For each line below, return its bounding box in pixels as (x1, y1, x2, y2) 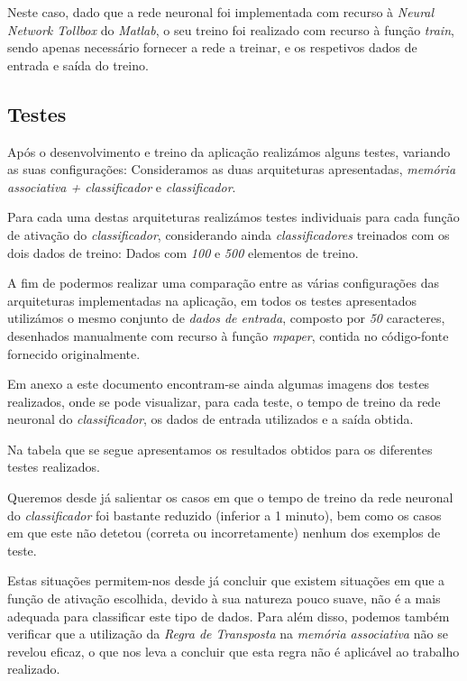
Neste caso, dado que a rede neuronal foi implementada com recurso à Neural (7, 3, 435, 21)
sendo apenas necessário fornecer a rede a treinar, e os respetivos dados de (7, 38, 417, 57)
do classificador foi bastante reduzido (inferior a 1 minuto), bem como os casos (7, 505, 442, 524)
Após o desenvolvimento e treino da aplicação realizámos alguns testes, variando (7, 142, 451, 161)
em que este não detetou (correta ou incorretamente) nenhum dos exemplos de (7, 523, 441, 542)
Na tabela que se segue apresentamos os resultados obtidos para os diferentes (7, 439, 433, 458)
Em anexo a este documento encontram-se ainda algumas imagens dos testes (7, 374, 430, 393)
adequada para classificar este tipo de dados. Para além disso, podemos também (7, 606, 450, 625)
